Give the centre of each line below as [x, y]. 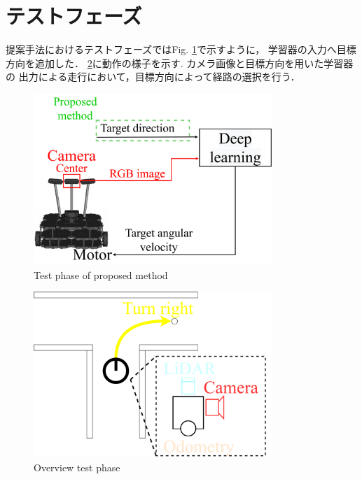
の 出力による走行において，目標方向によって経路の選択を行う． [153, 77]
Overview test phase [77, 467]
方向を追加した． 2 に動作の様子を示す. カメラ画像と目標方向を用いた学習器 [180, 63]
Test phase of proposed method [101, 274]
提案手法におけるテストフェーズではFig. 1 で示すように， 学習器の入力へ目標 [181, 49]
